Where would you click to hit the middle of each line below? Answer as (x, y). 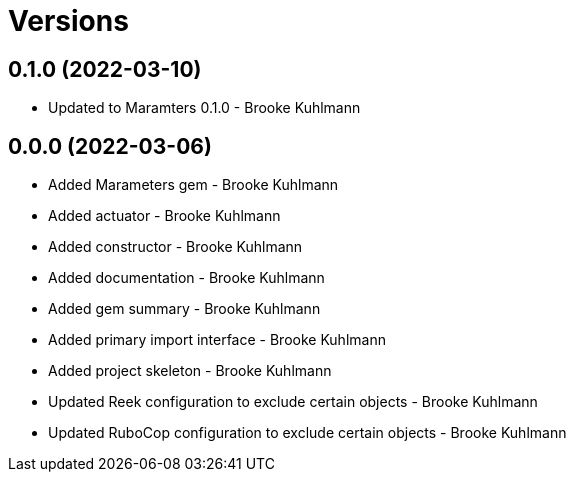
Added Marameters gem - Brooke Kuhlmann (193, 185)
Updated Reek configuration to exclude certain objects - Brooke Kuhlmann (293, 402)
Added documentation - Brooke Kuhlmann (186, 278)
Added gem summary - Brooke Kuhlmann (184, 309)
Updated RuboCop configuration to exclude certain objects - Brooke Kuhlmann (307, 433)
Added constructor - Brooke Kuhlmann (175, 247)
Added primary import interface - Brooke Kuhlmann (217, 340)
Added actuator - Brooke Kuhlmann (164, 216)
